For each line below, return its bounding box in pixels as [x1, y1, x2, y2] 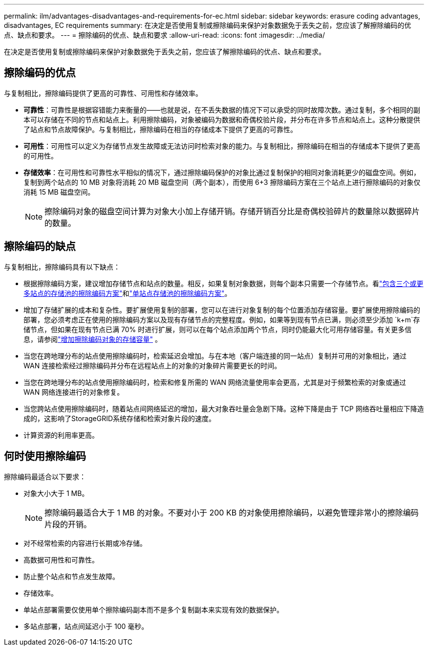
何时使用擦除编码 [4, 450, 86, 463]
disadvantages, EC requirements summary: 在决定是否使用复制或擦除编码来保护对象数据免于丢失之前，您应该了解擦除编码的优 [4, 21, 411, 29]
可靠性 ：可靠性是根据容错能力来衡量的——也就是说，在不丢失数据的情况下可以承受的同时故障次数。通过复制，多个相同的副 [23, 105, 420, 114]
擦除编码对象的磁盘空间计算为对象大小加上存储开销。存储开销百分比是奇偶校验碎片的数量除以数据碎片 [44, 206, 420, 216]
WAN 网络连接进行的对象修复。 [23, 387, 124, 396]
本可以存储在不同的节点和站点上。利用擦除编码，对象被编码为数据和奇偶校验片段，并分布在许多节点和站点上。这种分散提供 [23, 115, 420, 124]
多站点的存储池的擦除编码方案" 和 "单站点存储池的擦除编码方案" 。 [23, 289, 232, 297]
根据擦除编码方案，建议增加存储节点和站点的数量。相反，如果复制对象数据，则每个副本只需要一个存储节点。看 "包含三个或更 [23, 279, 424, 288]
